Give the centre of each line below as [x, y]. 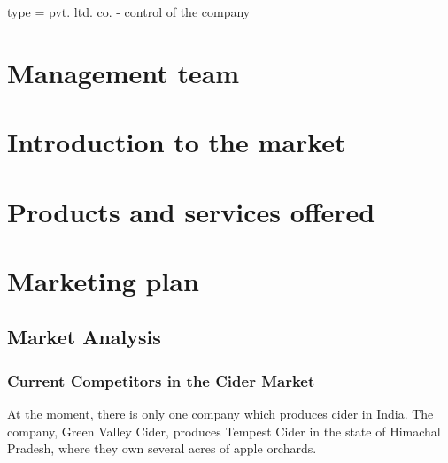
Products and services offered [191, 211]
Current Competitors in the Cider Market [161, 380]
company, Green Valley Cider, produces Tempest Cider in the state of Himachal [224, 431]
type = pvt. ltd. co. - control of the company [129, 12]
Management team [124, 72]
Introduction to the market [177, 142]
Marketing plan [103, 280]
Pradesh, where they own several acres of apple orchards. [162, 448]
